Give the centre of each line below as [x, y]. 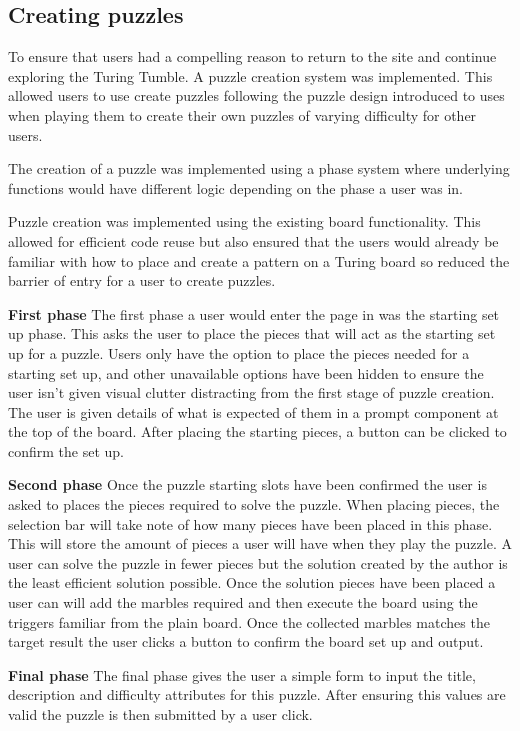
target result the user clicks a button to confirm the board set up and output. [246, 641]
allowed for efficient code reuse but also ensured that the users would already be [253, 240]
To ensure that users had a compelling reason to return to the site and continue [252, 56]
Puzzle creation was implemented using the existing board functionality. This [244, 221]
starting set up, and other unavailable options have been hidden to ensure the [246, 372]
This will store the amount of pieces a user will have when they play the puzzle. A [260, 543]
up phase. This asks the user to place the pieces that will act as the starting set [252, 333]
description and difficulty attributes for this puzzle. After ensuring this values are [257, 694]
